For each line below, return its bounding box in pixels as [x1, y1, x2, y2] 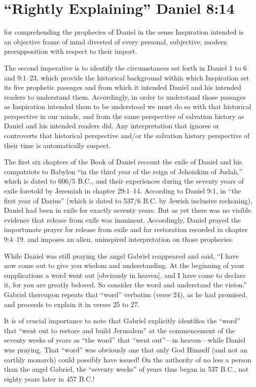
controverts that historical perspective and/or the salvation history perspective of [4, 130, 250, 141]
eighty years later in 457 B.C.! [4, 373, 95, 384]
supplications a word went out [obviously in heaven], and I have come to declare [4, 270, 246, 280]
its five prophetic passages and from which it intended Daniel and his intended [4, 82, 241, 92]
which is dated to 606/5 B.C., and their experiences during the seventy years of [4, 176, 244, 186]
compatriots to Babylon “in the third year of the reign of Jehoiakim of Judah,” [4, 166, 243, 176]
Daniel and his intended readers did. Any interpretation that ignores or [4, 120, 219, 131]
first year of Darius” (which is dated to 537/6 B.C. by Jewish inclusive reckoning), [4, 195, 253, 205]
